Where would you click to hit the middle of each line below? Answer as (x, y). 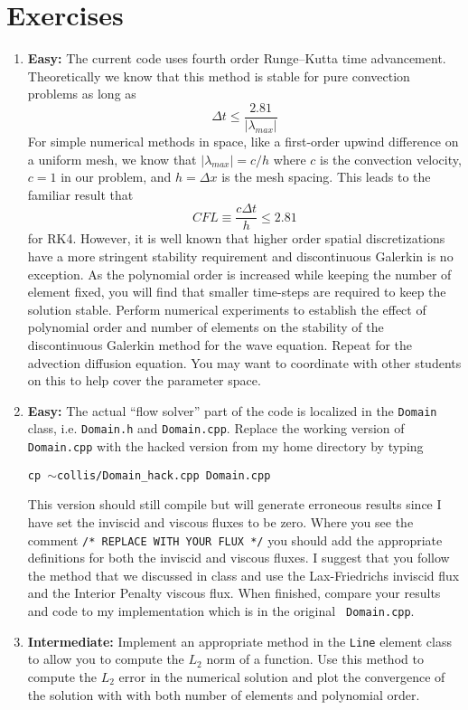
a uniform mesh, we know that (112, 159)
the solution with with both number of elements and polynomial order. (224, 694)
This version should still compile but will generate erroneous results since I (234, 504)
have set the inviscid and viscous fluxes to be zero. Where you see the (220, 521)
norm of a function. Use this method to (315, 659)
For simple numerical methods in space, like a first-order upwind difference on (243, 141)
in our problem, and (116, 177)
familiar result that (80, 194)
